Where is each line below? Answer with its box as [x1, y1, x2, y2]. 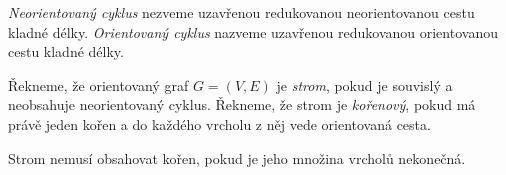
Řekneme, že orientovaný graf [8, 74, 189, 95]
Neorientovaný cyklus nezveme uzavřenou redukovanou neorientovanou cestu [8, 2, 475, 22]
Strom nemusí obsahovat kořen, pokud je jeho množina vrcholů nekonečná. [8, 147, 466, 168]
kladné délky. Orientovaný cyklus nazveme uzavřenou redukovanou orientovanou [8, 21, 498, 42]
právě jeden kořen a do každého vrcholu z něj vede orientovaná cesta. [8, 113, 431, 134]
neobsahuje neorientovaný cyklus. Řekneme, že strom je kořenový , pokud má [8, 94, 476, 115]
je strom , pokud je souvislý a [276, 74, 453, 95]
